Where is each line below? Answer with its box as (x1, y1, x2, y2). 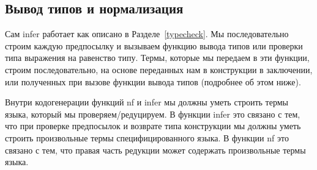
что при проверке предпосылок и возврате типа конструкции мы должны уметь (5, 119, 301, 132)
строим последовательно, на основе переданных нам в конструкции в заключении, (5, 63, 313, 76)
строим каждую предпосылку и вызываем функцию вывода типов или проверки (5, 39, 303, 52)
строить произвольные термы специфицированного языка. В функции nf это (5, 131, 289, 144)
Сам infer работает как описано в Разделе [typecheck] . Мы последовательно (5, 27, 289, 40)
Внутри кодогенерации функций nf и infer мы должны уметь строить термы (5, 96, 288, 108)
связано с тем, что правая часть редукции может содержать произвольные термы (5, 143, 306, 156)
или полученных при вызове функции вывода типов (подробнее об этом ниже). (5, 75, 301, 88)
